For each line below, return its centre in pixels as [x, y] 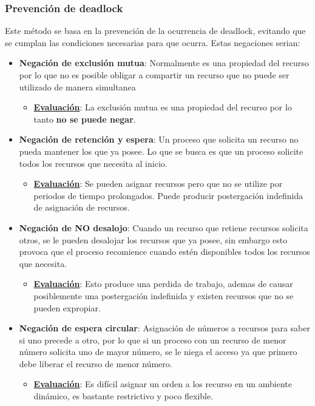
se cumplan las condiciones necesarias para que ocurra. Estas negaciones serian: [153, 42]
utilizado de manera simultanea [77, 86]
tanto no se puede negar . [85, 119]
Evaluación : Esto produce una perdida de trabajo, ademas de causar [163, 284]
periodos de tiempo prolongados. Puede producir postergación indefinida [168, 195]
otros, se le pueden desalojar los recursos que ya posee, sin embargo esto [153, 239]
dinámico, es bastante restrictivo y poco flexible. [124, 396]
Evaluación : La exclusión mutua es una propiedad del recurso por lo [163, 107]
